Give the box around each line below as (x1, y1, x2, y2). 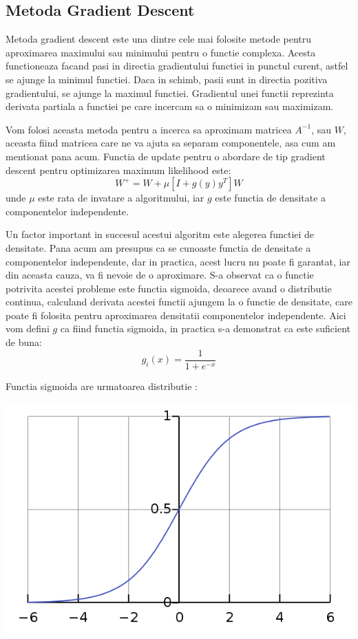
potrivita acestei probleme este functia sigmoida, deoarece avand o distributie (6, 281, 332, 295)
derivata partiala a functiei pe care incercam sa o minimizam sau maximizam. (6, 99, 334, 113)
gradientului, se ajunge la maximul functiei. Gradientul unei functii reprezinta (6, 85, 334, 100)
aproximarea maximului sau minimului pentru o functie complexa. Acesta (6, 45, 316, 59)
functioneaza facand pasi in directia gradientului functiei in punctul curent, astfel (6, 58, 348, 73)
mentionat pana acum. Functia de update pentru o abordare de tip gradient (6, 149, 326, 163)
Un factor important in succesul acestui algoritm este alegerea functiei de (6, 227, 315, 241)
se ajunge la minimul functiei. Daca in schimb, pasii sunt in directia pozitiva (6, 72, 328, 86)
